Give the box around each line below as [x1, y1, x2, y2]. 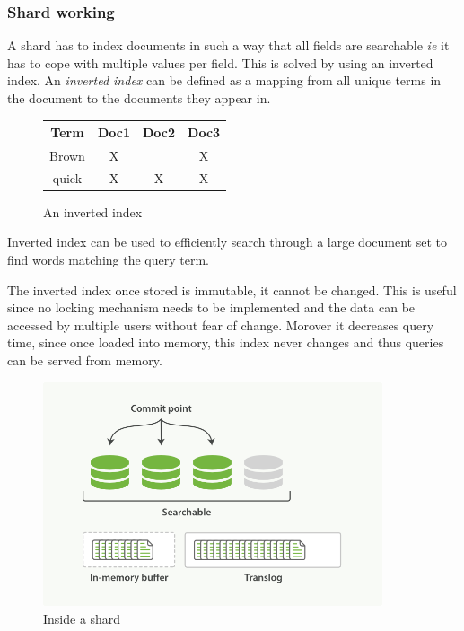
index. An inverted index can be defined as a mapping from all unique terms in [7, 71, 442, 90]
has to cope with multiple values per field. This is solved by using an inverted [7, 53, 433, 72]
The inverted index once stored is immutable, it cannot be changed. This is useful [7, 280, 457, 299]
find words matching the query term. [7, 250, 209, 269]
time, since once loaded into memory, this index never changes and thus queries [7, 333, 444, 352]
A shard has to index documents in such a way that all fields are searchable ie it [7, 36, 450, 55]
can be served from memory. [7, 351, 162, 370]
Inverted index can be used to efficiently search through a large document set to [7, 232, 447, 251]
